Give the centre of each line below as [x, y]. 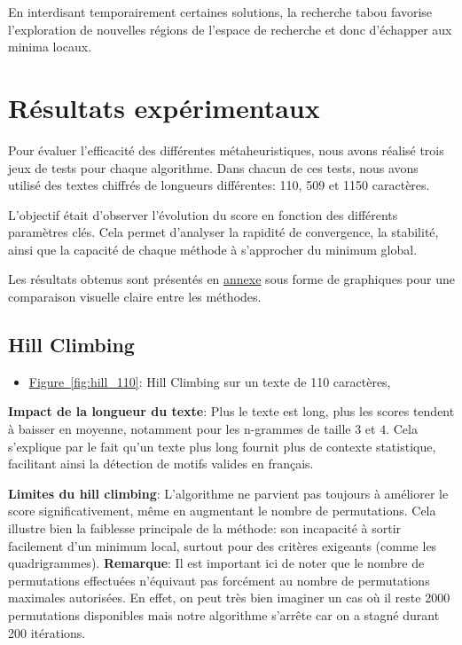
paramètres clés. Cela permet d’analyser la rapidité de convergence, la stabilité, [223, 232]
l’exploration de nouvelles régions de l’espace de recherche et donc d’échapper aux [230, 29]
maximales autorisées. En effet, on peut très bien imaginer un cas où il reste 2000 [229, 598]
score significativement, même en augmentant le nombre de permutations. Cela [222, 511]
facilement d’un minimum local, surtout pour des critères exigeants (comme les [223, 545]
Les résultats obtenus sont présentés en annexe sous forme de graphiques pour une [231, 279]
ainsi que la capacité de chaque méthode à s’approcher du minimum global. [213, 249]
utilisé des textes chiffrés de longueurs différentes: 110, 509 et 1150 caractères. [219, 185]
